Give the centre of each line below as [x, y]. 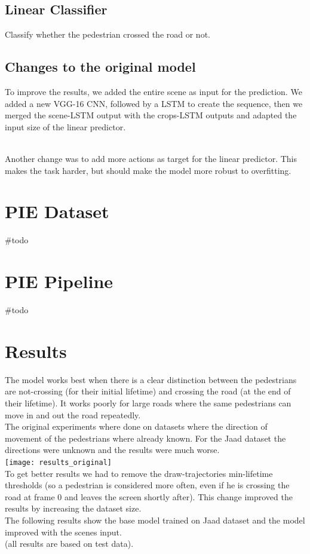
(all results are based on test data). [69, 544]
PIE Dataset [57, 211]
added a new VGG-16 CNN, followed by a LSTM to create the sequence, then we [154, 103]
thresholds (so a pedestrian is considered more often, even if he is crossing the [147, 485]
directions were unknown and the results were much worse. [112, 450]
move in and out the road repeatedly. [73, 414]
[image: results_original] [58, 462]
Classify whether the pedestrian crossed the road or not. [108, 34]
